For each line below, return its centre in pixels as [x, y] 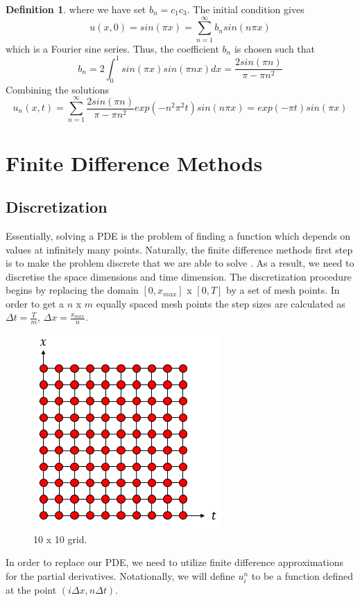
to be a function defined [302, 576]
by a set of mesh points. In [283, 290]
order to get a [35, 303]
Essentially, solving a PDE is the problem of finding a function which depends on [178, 235]
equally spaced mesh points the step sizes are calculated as [221, 303]
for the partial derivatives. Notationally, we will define [120, 576]
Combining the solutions [58, 89]
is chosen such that [274, 48]
